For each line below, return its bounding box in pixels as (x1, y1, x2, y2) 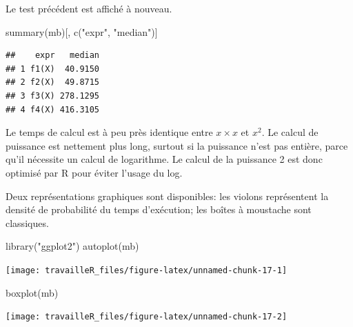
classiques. (6, 215, 49, 230)
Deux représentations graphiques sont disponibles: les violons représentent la (6, 188, 329, 203)
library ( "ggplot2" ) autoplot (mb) (6, 239, 139, 253)
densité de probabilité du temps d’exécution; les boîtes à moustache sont (6, 202, 312, 217)
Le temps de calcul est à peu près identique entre (6, 125, 213, 139)
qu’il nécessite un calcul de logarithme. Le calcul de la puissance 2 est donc (6, 152, 323, 166)
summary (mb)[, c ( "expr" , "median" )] (6, 24, 158, 39)
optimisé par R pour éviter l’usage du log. (6, 165, 183, 179)
